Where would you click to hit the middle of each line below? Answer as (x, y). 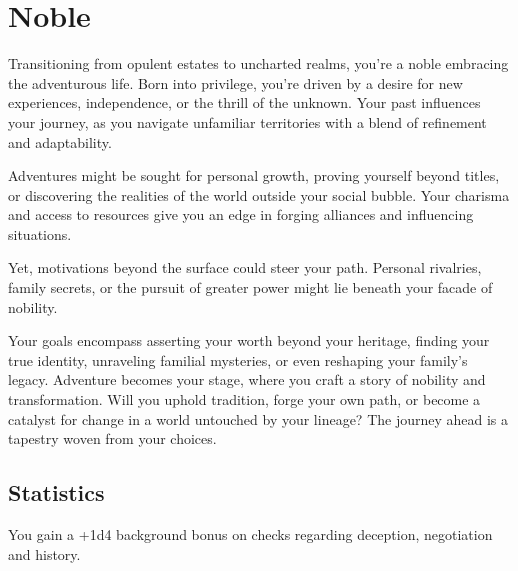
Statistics (56, 492)
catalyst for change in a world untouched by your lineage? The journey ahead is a (258, 418)
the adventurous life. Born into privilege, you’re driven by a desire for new (235, 82)
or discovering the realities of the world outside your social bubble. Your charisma (259, 194)
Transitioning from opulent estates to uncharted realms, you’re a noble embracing (258, 63)
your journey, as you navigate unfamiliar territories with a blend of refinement (247, 121)
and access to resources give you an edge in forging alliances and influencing (241, 214)
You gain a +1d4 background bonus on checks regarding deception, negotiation (250, 534)
